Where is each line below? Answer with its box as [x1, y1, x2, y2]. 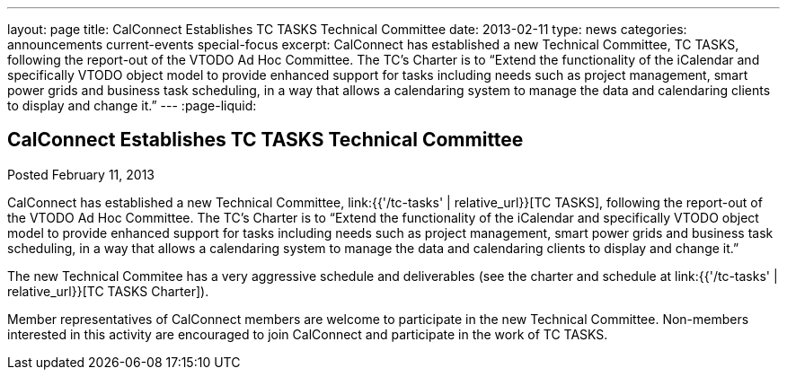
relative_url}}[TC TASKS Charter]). [7, 283, 209, 299]
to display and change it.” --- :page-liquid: [7, 98, 257, 113]
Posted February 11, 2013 [7, 166, 155, 182]
